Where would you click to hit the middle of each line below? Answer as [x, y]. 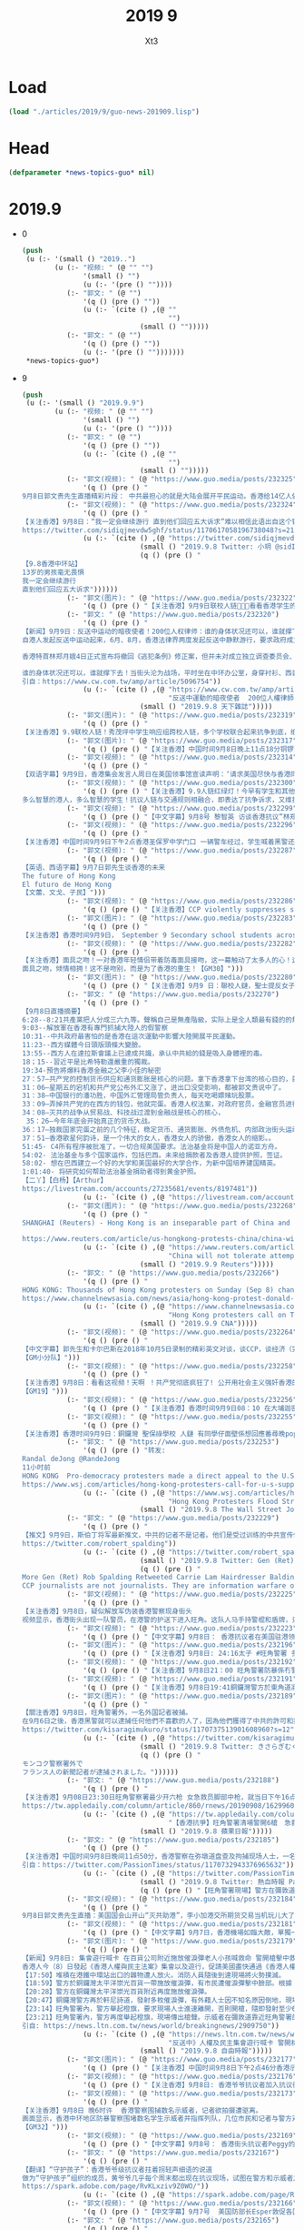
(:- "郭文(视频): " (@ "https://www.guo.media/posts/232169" [182, 2136]
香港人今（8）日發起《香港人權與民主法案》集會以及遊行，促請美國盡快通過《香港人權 [159, 1966]
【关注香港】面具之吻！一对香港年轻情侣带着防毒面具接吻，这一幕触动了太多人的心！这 [160, 961]
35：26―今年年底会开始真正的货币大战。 [90, 1121]
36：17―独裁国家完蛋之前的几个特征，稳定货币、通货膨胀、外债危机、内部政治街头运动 [160, 1129]
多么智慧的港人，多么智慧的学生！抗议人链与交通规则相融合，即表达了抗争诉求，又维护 [160, 800]
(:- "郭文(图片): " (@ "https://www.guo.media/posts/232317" [182, 741]
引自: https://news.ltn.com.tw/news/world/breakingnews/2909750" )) [151, 2025]
